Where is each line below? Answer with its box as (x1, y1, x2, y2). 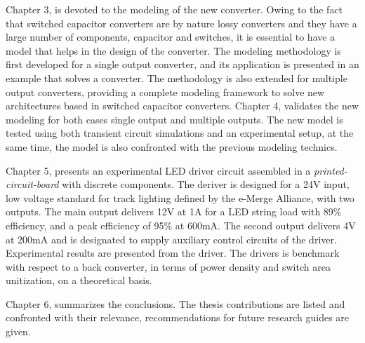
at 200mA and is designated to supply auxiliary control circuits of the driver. (6, 231, 337, 246)
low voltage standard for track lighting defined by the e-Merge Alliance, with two (6, 190, 354, 205)
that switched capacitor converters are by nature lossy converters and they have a (6, 15, 357, 30)
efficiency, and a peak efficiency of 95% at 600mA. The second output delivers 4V (6, 217, 356, 232)
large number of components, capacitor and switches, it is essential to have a (6, 29, 336, 44)
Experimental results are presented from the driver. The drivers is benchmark (6, 246, 340, 260)
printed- (314, 163, 347, 177)
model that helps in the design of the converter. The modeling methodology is (6, 43, 341, 58)
